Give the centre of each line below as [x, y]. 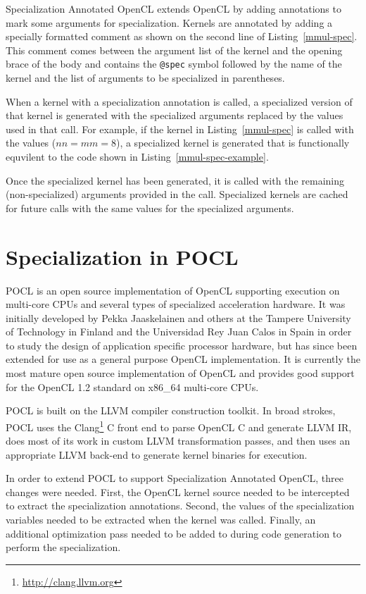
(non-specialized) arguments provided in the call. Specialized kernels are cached [177, 194]
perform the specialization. [63, 547]
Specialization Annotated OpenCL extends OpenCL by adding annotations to [173, 8]
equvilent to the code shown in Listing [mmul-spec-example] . [137, 156]
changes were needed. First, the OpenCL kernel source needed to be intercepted [178, 491]
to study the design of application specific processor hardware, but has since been [182, 345]
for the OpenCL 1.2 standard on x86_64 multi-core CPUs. [132, 386]
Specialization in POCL [122, 256]
